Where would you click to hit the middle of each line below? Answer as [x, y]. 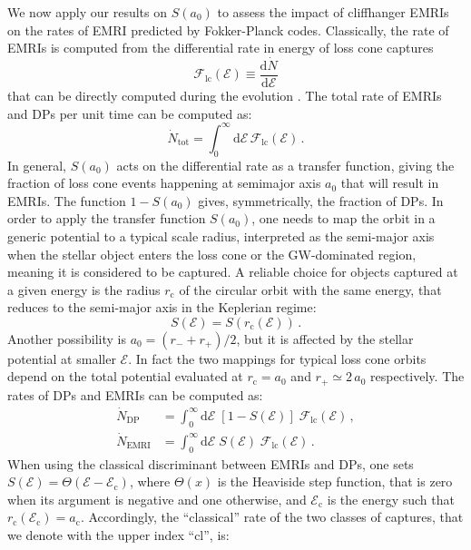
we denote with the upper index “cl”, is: [118, 535]
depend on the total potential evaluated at [125, 376]
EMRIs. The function [67, 200]
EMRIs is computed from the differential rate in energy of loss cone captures [221, 48]
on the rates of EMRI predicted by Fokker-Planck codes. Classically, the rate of [228, 29]
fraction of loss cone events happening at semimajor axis [164, 183]
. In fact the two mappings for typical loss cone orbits [277, 358]
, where [150, 481]
